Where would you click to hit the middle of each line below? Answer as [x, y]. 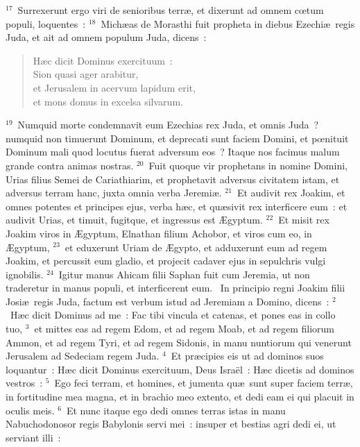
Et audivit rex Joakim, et [291, 193]
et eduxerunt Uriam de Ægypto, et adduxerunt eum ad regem [196, 247]
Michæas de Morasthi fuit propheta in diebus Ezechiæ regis [228, 23]
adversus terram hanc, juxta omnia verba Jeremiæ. [114, 193]
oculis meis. [30, 410]
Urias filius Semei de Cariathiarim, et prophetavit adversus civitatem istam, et [173, 179]
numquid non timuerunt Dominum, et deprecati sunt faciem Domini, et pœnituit [177, 138]
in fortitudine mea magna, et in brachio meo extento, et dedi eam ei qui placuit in [180, 397]
